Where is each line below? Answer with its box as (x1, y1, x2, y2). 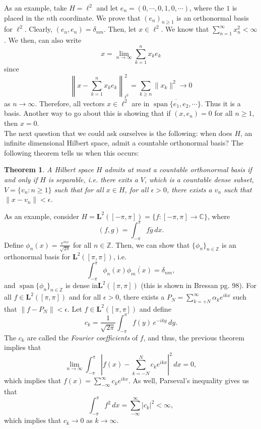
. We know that (161, 24, 209, 34)
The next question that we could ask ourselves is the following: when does (4, 127, 232, 138)
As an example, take (4, 3, 67, 13)
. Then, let (103, 24, 137, 34)
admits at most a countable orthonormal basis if (104, 164, 252, 175)
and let (96, 3, 118, 13)
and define (139, 303, 171, 314)
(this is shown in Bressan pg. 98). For (141, 280, 256, 291)
